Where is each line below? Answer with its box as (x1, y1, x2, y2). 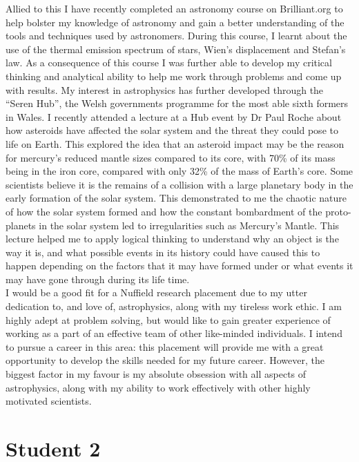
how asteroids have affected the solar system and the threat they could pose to (6, 123, 338, 137)
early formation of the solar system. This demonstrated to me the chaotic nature (6, 191, 347, 205)
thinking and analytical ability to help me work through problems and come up (6, 68, 342, 83)
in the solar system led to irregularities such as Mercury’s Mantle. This (39, 218, 340, 232)
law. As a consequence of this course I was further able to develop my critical (6, 55, 332, 70)
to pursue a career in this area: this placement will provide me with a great (6, 339, 324, 354)
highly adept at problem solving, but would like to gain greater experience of (6, 312, 331, 327)
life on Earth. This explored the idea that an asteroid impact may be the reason (6, 136, 345, 151)
